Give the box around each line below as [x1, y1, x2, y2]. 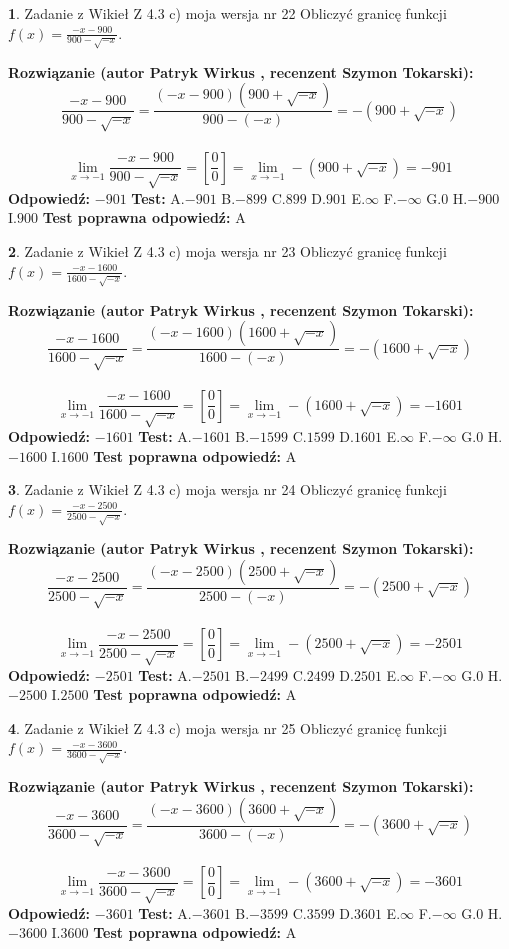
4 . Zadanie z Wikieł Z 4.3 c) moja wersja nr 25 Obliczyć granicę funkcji [8, 717, 447, 738]
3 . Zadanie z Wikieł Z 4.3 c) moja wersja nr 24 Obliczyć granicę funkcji [8, 479, 447, 500]
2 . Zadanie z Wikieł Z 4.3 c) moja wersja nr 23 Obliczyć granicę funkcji [8, 241, 447, 262]
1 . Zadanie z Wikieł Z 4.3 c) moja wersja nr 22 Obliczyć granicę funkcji [8, 3, 447, 23]
